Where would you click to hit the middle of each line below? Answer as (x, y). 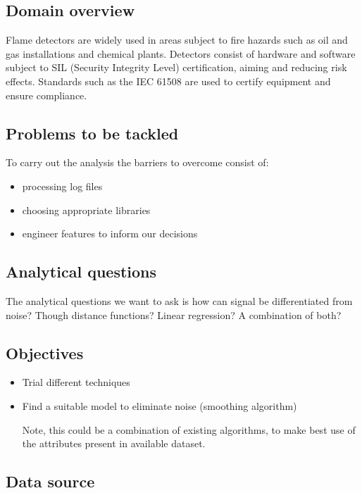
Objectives (45, 352)
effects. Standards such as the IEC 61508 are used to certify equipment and (168, 81)
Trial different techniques (76, 382)
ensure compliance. (46, 95)
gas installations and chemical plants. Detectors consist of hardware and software (181, 53)
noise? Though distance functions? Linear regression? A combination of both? (174, 314)
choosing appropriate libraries (86, 210)
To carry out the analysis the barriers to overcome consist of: (137, 162)
